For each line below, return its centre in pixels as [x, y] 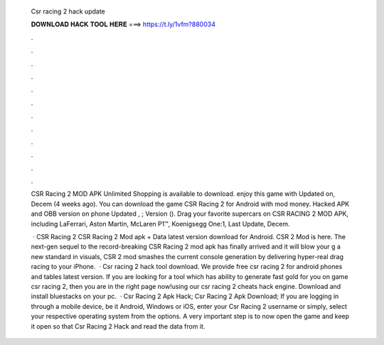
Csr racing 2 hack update [68, 11]
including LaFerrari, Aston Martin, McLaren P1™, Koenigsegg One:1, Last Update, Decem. [160, 224]
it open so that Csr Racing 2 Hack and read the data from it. [118, 326]
